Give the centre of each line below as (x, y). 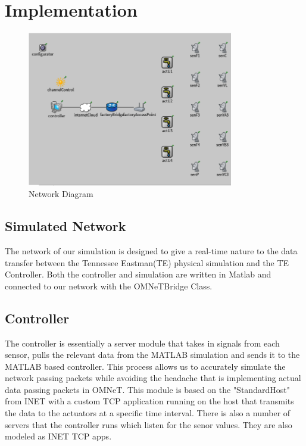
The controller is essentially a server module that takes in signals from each (142, 343)
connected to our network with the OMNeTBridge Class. (109, 286)
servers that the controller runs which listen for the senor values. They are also (149, 424)
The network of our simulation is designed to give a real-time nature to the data (151, 250)
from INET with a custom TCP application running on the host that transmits (149, 401)
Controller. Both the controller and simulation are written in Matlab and (138, 274)
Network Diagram (61, 194)
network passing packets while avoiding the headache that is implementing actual (153, 378)
